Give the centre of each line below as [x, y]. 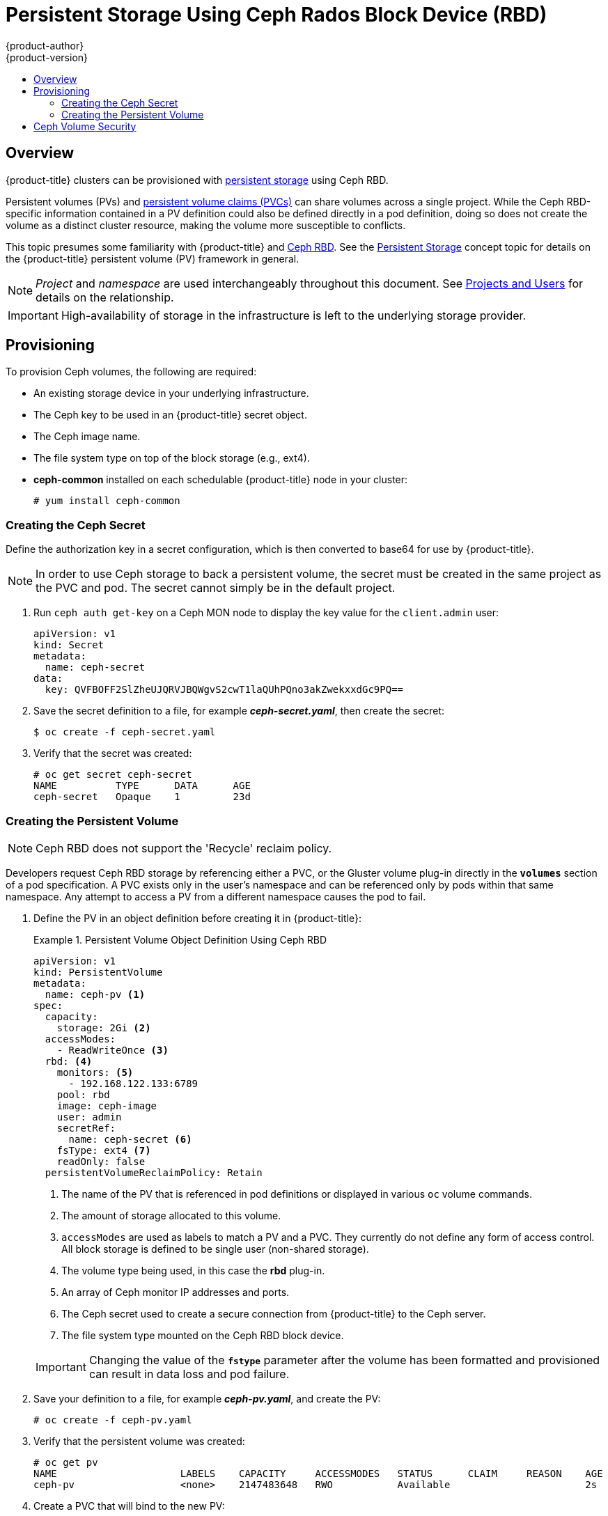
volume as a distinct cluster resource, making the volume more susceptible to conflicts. [206, 225]
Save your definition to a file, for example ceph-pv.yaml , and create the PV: [207, 1398]
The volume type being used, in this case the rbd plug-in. [193, 1270]
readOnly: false [101, 1161]
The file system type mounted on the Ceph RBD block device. [203, 1335]
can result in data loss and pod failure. [189, 1374]
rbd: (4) [69, 1061]
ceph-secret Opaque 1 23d [142, 797]
